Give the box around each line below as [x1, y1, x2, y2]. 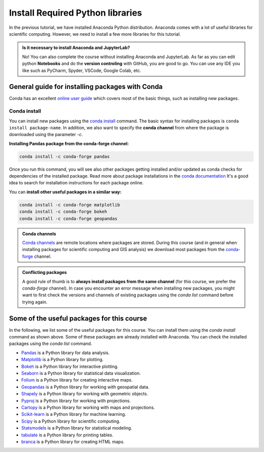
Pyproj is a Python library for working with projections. [21, 398, 131, 404]
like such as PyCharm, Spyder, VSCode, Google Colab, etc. [22, 68, 141, 73]
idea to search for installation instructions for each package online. [9, 180, 144, 186]
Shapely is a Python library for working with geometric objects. [21, 391, 149, 397]
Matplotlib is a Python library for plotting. [21, 357, 104, 362]
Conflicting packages [22, 270, 67, 275]
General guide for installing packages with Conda [9, 83, 163, 91]
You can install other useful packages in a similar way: [9, 189, 122, 195]
